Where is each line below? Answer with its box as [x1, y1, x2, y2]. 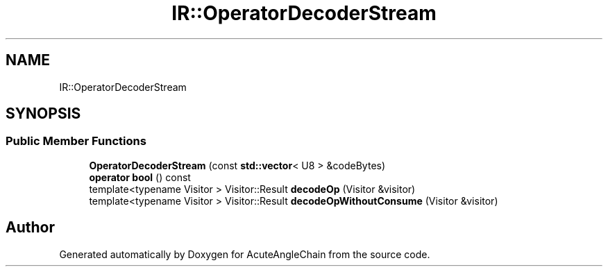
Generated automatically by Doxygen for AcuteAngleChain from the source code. [59, 248, 430, 260]
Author [6, 219, 55, 237]
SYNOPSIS [6, 105, 81, 123]
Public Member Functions [6, 134, 146, 148]
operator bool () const [89, 171, 191, 183]
